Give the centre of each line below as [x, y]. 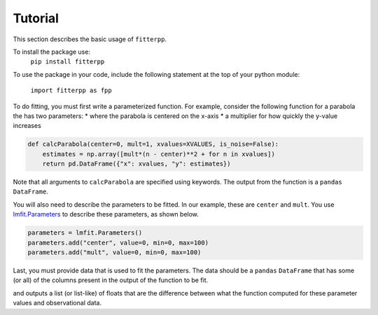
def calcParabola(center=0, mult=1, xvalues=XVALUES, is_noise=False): [153, 144]
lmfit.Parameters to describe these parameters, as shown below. [106, 214]
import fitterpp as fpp [71, 90]
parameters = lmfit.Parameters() [85, 233]
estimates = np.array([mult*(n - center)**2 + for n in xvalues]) [159, 154]
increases [27, 126]
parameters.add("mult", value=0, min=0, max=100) [114, 252]
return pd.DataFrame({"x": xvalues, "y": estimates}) [136, 164]
